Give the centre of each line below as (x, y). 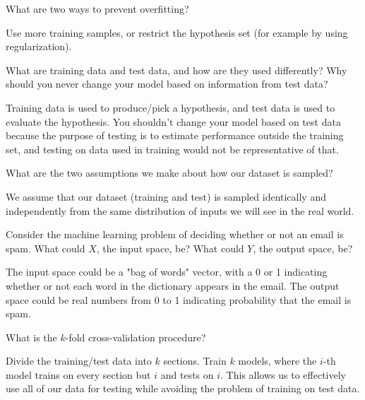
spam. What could (46, 248)
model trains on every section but (78, 374)
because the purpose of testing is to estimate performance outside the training (175, 135)
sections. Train (195, 361)
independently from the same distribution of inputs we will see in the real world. (180, 210)
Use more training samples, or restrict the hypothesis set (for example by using (177, 32)
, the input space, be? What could (170, 248)
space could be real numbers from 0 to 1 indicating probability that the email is (179, 299)
